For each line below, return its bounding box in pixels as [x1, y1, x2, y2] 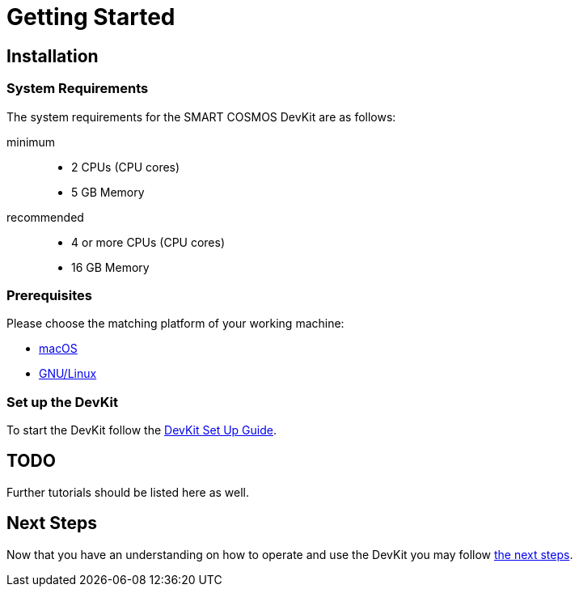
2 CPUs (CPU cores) [71, 159, 180, 174]
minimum [6, 134, 56, 149]
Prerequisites [6, 286, 92, 303]
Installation [6, 45, 99, 66]
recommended [6, 210, 84, 224]
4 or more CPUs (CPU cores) [71, 235, 226, 249]
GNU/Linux [39, 366, 97, 381]
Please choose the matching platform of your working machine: [6, 316, 344, 331]
